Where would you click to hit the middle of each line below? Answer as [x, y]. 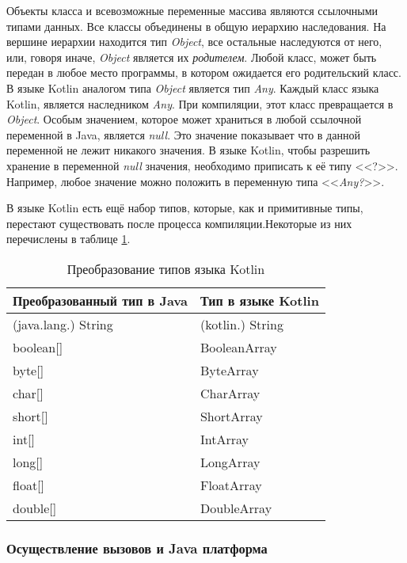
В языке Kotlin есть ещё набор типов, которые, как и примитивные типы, [185, 208]
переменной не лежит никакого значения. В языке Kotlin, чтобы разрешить [188, 150]
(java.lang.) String [63, 324]
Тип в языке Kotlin [259, 300]
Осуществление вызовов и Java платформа [137, 548]
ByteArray [229, 370]
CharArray [230, 393]
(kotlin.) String [242, 324]
